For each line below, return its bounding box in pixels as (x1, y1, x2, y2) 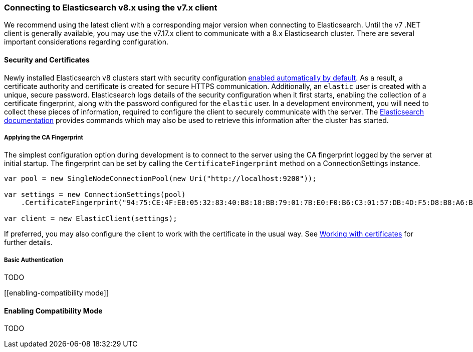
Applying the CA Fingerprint (4, 133, 83, 141)
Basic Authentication (4, 256, 64, 263)
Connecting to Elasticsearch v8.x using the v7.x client (4, 2, 217, 12)
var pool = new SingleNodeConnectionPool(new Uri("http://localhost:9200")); (4, 174, 317, 183)
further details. (4, 238, 53, 247)
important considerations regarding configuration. (4, 37, 169, 46)
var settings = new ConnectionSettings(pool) (4, 190, 186, 199)
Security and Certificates (4, 55, 90, 64)
